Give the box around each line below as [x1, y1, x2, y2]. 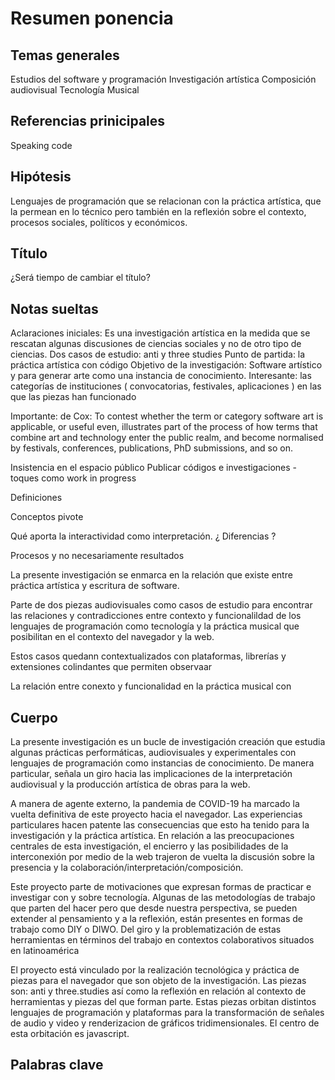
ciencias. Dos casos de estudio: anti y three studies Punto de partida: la [10, 348, 306, 361]
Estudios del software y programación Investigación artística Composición [10, 73, 317, 85]
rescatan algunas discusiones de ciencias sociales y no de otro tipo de [10, 338, 302, 350]
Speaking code [10, 139, 73, 151]
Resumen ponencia [10, 7, 174, 30]
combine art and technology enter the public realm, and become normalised [10, 432, 324, 444]
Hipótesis [10, 168, 72, 186]
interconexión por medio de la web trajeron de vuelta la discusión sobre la [10, 851, 315, 863]
